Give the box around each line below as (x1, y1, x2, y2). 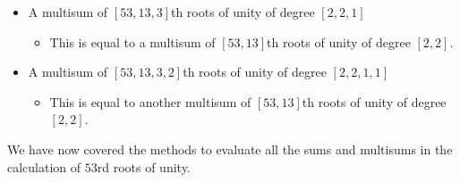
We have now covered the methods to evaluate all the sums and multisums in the (7, 139, 453, 158)
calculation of (7, 157, 81, 176)
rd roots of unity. (97, 157, 191, 176)
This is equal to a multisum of (49, 32, 216, 51)
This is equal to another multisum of (49, 92, 251, 111)
